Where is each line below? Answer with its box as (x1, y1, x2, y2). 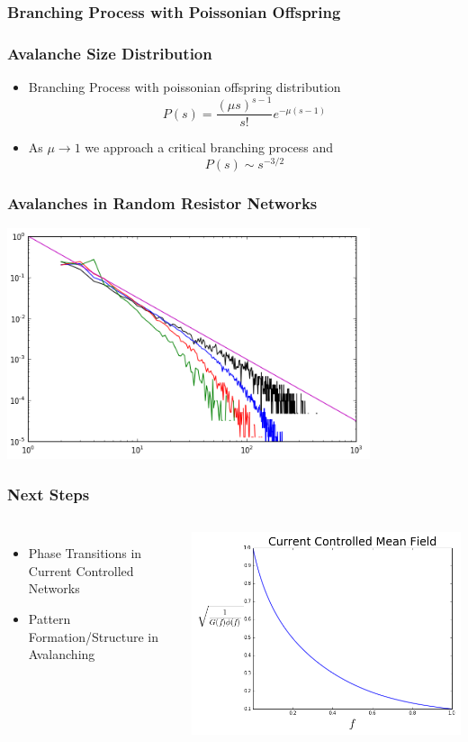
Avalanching (28, 645, 95, 664)
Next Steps (7, 482, 90, 505)
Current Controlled (28, 561, 134, 580)
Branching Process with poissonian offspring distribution (28, 78, 341, 96)
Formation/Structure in (28, 627, 159, 646)
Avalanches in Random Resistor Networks (7, 191, 318, 214)
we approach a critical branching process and (85, 138, 333, 157)
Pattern (28, 609, 71, 627)
